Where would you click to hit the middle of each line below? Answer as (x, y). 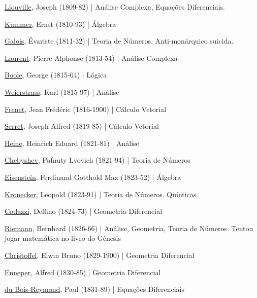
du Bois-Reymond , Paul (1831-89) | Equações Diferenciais (94, 289)
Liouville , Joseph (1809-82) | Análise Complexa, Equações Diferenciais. (115, 7)
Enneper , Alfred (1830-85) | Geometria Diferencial (83, 272)
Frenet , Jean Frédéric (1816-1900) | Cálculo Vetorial (86, 109)
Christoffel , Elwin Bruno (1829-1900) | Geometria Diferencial (100, 255)
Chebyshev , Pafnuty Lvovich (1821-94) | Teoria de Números (98, 160)
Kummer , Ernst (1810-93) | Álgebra (60, 24)
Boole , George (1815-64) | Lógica (56, 75)
